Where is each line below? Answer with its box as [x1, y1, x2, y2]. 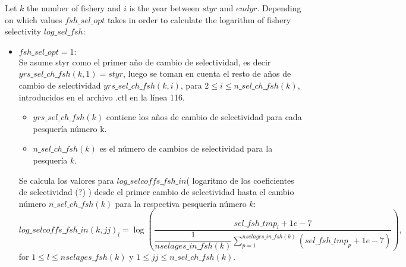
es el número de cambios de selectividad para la [99, 142, 273, 155]
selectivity [5, 25, 42, 37]
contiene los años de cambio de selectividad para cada [106, 111, 302, 123]
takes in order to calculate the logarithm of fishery [107, 13, 291, 26]
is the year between [129, 2, 200, 14]
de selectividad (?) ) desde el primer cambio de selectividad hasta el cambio [18, 186, 294, 198]
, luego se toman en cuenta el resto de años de [123, 67, 291, 80]
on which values [5, 13, 62, 26]
